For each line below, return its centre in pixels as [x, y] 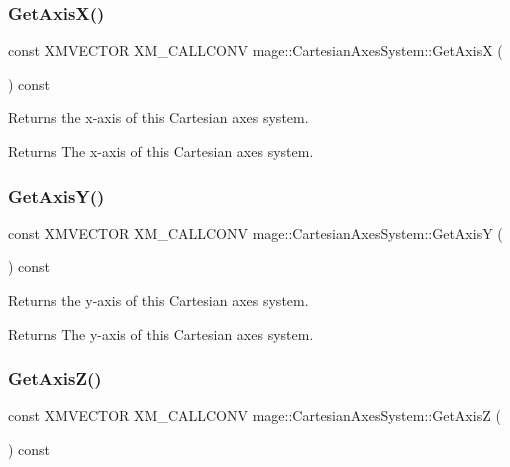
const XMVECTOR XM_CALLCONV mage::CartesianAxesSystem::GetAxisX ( [255, 50]
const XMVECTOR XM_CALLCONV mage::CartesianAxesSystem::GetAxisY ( [255, 232]
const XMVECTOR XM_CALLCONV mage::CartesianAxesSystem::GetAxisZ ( [254, 415]
